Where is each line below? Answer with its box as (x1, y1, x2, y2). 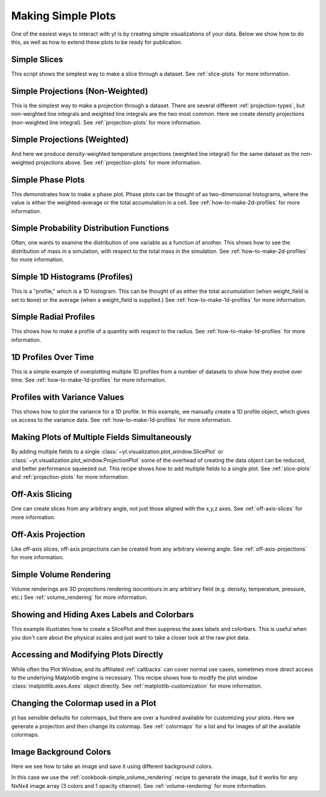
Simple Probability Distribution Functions (11, 223, 169, 234)
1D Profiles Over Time (11, 352, 94, 362)
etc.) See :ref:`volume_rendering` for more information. (11, 594, 148, 601)
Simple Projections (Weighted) (11, 135, 129, 145)
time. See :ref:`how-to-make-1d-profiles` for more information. (11, 376, 167, 383)
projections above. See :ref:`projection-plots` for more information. (35, 159, 202, 166)
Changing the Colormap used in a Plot (11, 698, 157, 709)
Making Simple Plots (11, 9, 116, 22)
